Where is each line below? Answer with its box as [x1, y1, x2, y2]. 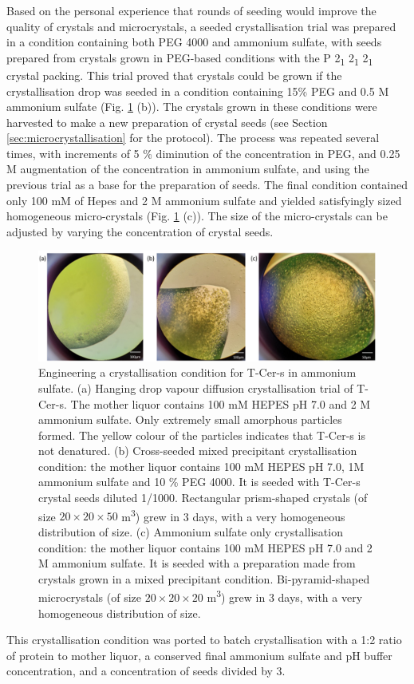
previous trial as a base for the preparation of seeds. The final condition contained [6, 176, 408, 193]
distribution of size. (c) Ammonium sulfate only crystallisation [38, 523, 343, 540]
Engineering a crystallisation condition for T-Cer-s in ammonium [38, 364, 357, 381]
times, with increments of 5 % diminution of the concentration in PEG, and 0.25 [6, 144, 400, 161]
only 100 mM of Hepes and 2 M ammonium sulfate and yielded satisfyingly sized [6, 192, 402, 208]
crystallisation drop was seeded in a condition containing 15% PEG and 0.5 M [6, 82, 389, 99]
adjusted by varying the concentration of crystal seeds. [6, 223, 274, 239]
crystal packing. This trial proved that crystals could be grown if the [6, 66, 342, 83]
